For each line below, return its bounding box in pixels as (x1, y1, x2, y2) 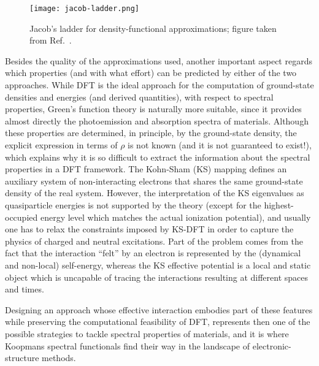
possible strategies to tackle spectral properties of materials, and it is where (5, 327, 289, 340)
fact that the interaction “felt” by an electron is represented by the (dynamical (5, 246, 301, 259)
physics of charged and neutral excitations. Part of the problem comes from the (5, 234, 304, 247)
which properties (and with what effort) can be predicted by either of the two (5, 66, 297, 79)
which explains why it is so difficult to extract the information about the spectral (5, 150, 310, 163)
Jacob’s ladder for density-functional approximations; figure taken (29, 21, 277, 34)
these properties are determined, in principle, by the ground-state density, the (5, 126, 297, 139)
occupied (5, 210, 38, 223)
